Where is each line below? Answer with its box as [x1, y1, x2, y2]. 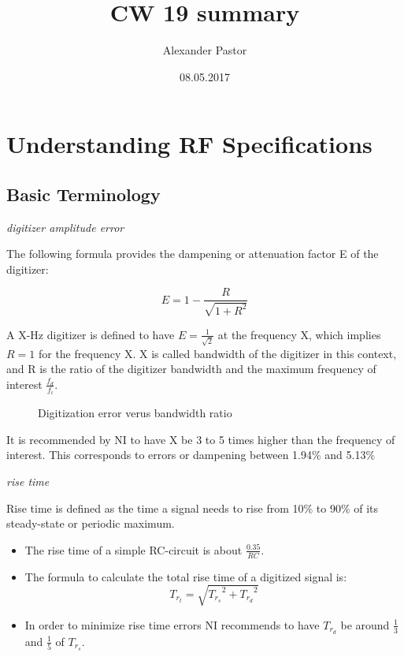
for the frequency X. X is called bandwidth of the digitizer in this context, [38, 345, 397, 361]
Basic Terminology [6, 181, 161, 206]
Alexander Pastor [162, 42, 247, 58]
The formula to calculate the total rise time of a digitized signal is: [24, 568, 347, 584]
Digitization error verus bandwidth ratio [38, 405, 232, 421]
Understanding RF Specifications [6, 128, 372, 160]
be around [340, 616, 390, 633]
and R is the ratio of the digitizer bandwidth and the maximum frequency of [6, 360, 376, 377]
